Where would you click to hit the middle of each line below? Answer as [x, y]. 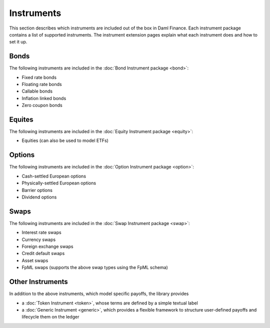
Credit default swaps [43, 253]
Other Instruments [39, 282]
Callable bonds [37, 91]
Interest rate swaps [42, 232]
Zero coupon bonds [42, 105]
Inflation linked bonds [44, 98]
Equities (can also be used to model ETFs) [65, 140]
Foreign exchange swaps [47, 246]
